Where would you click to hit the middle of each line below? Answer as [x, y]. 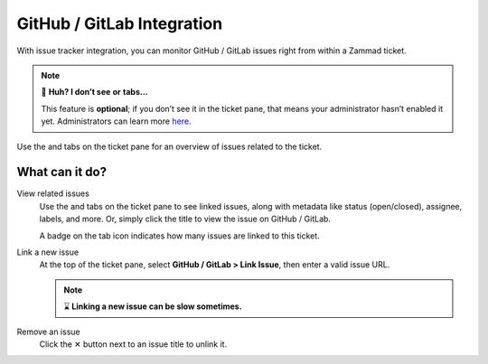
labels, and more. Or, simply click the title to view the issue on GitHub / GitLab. [185, 219]
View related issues [53, 193]
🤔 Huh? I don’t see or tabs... [94, 92]
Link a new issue [48, 252]
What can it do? [62, 172]
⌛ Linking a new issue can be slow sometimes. [153, 306]
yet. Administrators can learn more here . [116, 121]
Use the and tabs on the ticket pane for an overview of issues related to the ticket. [169, 146]
